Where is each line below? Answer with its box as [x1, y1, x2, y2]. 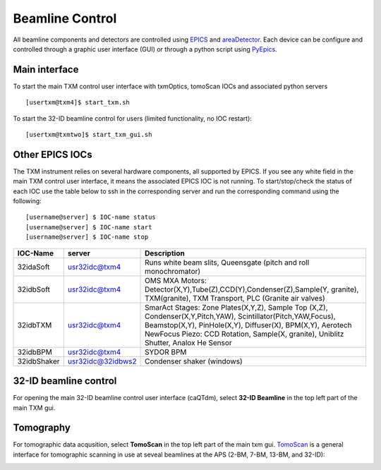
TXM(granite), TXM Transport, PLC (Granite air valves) [145, 293, 325, 303]
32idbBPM [17, 347, 52, 356]
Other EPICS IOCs [13, 148, 92, 160]
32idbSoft [17, 284, 51, 294]
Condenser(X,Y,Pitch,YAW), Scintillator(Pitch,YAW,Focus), [145, 311, 336, 321]
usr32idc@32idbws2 [67, 356, 137, 366]
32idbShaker [17, 356, 60, 366]
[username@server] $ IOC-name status [25, 213, 157, 222]
